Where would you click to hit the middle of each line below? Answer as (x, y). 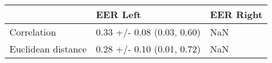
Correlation (33, 32)
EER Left (119, 14)
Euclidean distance (48, 49)
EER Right (236, 14)
